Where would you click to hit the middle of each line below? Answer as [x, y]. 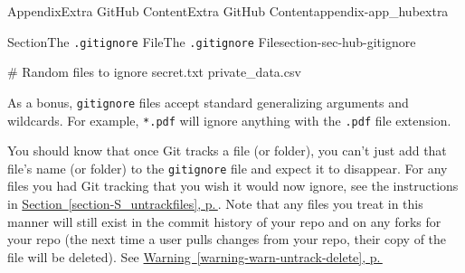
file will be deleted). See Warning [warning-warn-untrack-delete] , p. [194, 256]
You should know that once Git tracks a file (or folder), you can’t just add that [227, 151]
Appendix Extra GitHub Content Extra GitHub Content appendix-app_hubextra [228, 11]
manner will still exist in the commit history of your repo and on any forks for [224, 221]
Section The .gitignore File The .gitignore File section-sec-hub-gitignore [212, 41]
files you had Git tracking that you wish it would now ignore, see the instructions [233, 186]
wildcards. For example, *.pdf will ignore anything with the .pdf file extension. [229, 120]
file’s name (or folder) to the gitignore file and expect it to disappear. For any [228, 168]
